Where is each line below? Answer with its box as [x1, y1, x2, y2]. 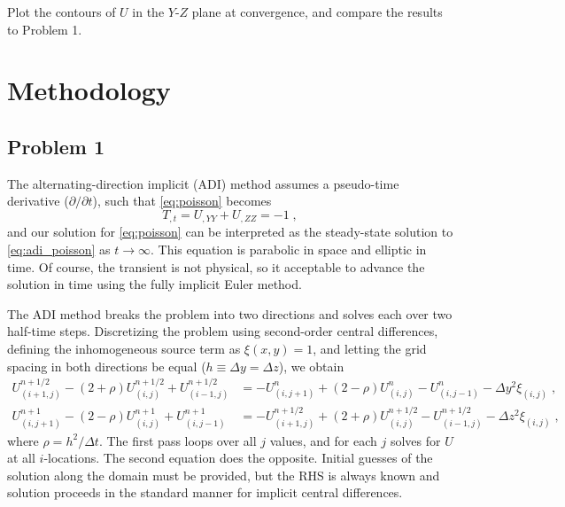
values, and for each [269, 431, 377, 449]
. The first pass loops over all [98, 431, 257, 449]
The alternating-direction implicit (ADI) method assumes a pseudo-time [7, 174, 399, 192]
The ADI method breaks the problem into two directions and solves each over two [7, 304, 453, 323]
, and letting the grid [313, 339, 427, 357]
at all [7, 448, 35, 467]
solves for [390, 431, 441, 449]
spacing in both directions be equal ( [7, 356, 206, 375]
